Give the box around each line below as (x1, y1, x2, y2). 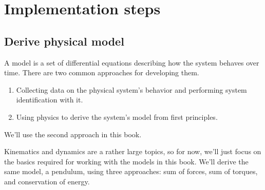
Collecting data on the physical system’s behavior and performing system (16, 84, 247, 95)
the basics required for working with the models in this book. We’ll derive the (4, 156, 249, 166)
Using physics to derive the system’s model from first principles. (16, 111, 218, 122)
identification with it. (16, 94, 83, 105)
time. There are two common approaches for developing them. (4, 67, 199, 78)
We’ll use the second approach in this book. (4, 129, 142, 139)
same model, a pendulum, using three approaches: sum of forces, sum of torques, (4, 166, 258, 177)
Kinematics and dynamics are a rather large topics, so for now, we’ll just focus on (4, 146, 261, 157)
